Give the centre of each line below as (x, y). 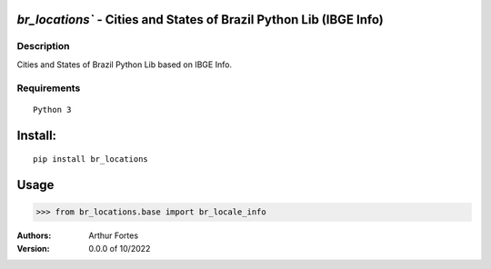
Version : (33, 248)
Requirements (49, 88)
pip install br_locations (91, 159)
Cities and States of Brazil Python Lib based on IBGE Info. (124, 65)
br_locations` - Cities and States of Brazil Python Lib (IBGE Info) (200, 20)
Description (43, 46)
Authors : (34, 235)
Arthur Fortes (114, 235)
